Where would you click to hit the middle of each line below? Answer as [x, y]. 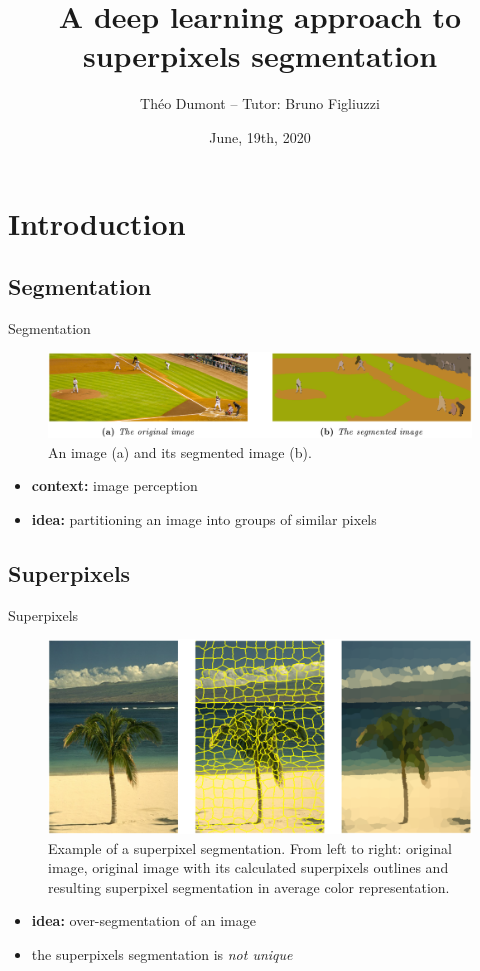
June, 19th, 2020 [260, 136]
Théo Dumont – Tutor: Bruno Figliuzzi [260, 103]
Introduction [97, 222]
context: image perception [114, 485]
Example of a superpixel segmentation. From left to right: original [250, 847]
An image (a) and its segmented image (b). [180, 451]
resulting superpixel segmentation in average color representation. [249, 886]
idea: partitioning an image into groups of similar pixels [204, 518]
